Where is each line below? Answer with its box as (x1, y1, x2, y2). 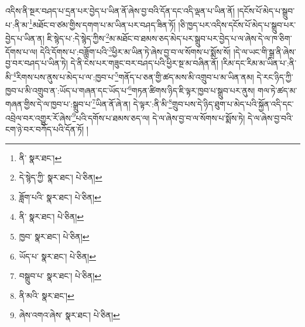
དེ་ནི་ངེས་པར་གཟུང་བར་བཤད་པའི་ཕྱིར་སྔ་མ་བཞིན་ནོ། (70, 57, 218, 69)
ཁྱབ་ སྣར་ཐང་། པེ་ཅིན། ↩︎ (19, 230, 90, 242)
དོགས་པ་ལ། (5, 45, 37, 57)
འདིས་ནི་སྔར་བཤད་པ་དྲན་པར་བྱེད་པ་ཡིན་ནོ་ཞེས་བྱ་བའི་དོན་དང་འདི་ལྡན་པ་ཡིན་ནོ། (5, 5, 235, 16)
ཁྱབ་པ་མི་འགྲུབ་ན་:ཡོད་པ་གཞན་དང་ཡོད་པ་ (5, 84, 129, 96)
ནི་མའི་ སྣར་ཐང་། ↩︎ (19, 289, 74, 301)
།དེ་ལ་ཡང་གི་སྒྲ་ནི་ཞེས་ (233, 45, 296, 57)
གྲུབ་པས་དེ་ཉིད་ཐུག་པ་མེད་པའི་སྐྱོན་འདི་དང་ (172, 98, 294, 110)
